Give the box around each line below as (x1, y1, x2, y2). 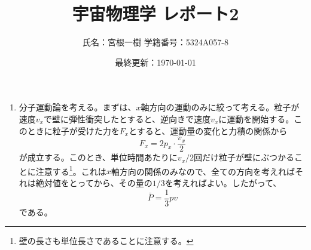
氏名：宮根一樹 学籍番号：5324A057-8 (83, 36, 228, 48)
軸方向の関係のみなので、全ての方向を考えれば (111, 165, 295, 177)
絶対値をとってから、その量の (35, 177, 153, 189)
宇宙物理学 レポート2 (72, 1, 239, 26)
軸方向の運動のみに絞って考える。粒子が (141, 101, 300, 113)
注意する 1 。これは (35, 163, 106, 177)
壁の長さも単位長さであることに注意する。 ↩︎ (19, 234, 194, 247)
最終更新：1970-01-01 (115, 55, 196, 68)
